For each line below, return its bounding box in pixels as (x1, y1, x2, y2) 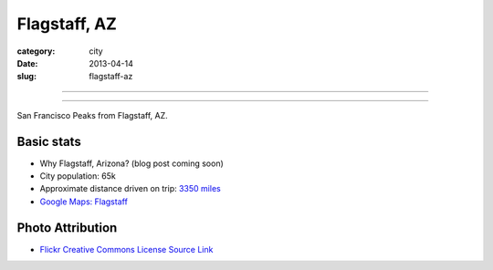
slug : (16, 71, 37, 82)
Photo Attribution (16, 220, 118, 235)
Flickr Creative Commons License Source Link (39, 244, 214, 254)
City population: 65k (39, 171, 116, 182)
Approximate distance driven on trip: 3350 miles (39, 183, 221, 194)
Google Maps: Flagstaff (39, 196, 128, 207)
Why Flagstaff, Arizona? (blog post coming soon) (39, 158, 224, 169)
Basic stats (16, 133, 81, 150)
